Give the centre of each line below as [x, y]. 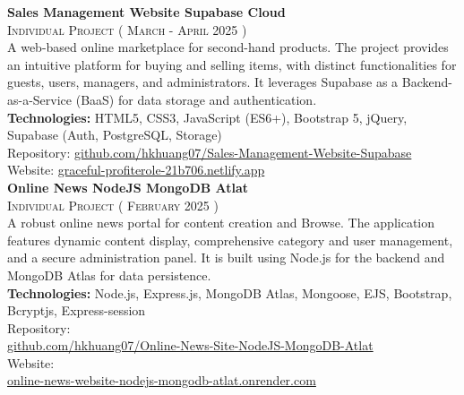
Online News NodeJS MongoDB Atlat [128, 187]
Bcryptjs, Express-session [77, 310]
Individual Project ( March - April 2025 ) [127, 29]
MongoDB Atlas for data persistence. [109, 275]
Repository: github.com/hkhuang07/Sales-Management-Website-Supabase [210, 152]
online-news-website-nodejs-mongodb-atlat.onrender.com [162, 380]
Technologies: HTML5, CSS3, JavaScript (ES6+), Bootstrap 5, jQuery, [207, 117]
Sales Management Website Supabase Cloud [146, 12]
